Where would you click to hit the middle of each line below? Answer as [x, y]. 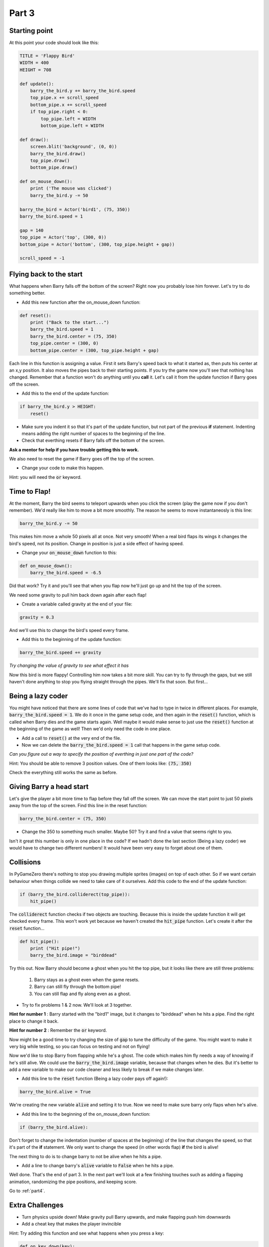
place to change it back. [34, 1021]
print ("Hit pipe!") [55, 948]
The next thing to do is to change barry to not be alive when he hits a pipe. [86, 1156]
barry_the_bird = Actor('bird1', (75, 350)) [75, 209]
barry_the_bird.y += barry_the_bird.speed [83, 91]
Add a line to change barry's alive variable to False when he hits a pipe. [98, 1165]
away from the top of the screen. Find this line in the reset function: [78, 806]
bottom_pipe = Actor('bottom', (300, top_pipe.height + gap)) [97, 244]
